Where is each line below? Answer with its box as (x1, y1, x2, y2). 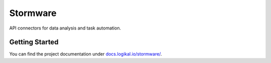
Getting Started (9, 38, 59, 46)
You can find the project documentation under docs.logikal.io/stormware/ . (9, 51, 163, 57)
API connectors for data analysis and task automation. (9, 25, 121, 31)
